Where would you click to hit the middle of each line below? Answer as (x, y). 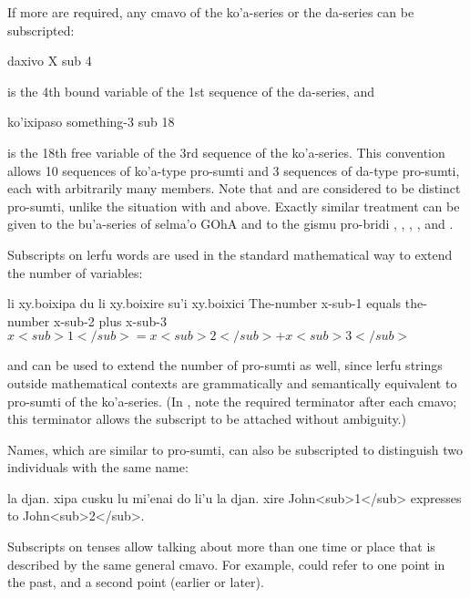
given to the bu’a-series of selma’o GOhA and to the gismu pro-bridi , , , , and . (230, 224)
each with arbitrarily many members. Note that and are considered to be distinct (234, 188)
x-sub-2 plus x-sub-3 (110, 320)
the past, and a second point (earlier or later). (136, 582)
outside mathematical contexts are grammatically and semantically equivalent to (232, 382)
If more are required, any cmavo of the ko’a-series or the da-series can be (211, 12)
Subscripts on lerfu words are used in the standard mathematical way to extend (230, 254)
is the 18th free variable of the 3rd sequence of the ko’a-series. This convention (226, 152)
